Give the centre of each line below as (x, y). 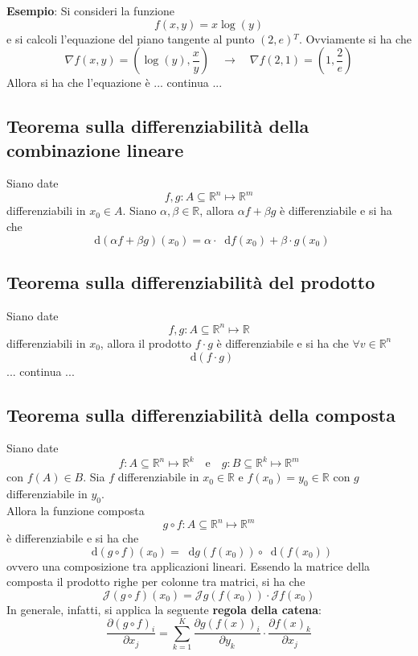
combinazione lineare (95, 149)
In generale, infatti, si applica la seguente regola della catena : (164, 609)
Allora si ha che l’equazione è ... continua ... (115, 83)
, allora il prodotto (146, 342)
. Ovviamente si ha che (355, 38)
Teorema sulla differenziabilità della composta (201, 414)
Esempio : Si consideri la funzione (91, 10)
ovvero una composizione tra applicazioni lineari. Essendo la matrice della (189, 565)
